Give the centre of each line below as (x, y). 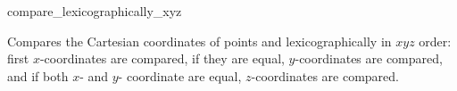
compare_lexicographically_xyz (95, 11)
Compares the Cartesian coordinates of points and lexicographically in (199, 41)
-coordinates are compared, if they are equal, (162, 58)
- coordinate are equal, (180, 75)
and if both (38, 75)
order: (435, 41)
